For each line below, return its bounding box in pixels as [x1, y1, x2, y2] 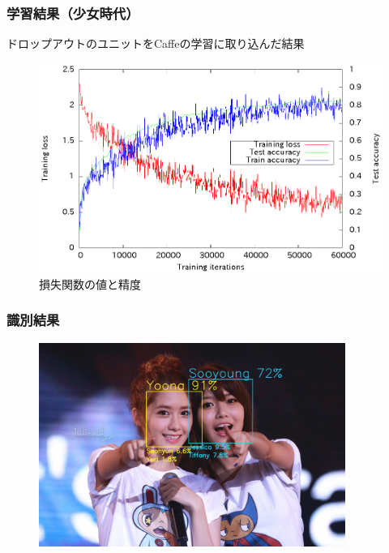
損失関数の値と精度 [39, 275, 141, 292]
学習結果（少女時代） [6, 2, 139, 23]
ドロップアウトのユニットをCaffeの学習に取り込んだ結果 [6, 35, 305, 52]
